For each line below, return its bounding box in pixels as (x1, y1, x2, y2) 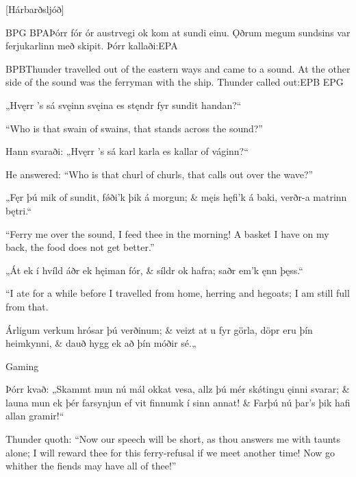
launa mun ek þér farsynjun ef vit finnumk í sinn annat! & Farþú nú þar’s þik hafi (5, 395, 351, 409)
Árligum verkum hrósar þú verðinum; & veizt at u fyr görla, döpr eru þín (5, 322, 313, 337)
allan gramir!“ (5, 408, 64, 423)
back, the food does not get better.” (5, 240, 155, 254)
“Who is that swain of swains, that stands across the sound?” (5, 121, 263, 135)
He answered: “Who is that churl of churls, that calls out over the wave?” (5, 167, 314, 181)
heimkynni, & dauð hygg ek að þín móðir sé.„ (5, 336, 196, 350)
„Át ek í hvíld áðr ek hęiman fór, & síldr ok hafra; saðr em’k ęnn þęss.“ (5, 262, 303, 277)
